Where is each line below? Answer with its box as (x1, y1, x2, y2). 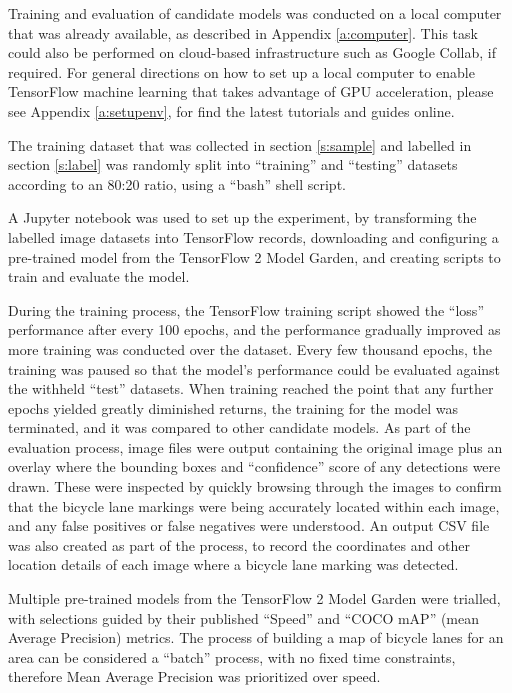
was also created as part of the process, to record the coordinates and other (8, 534, 470, 555)
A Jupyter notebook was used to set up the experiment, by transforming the (8, 207, 477, 228)
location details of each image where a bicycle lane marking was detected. (8, 554, 459, 575)
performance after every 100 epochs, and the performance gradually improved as (8, 319, 501, 340)
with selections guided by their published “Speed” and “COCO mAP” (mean (8, 607, 480, 628)
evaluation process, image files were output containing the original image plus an (8, 436, 503, 457)
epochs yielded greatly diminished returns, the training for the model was (8, 397, 459, 418)
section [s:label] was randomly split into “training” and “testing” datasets (8, 154, 458, 175)
